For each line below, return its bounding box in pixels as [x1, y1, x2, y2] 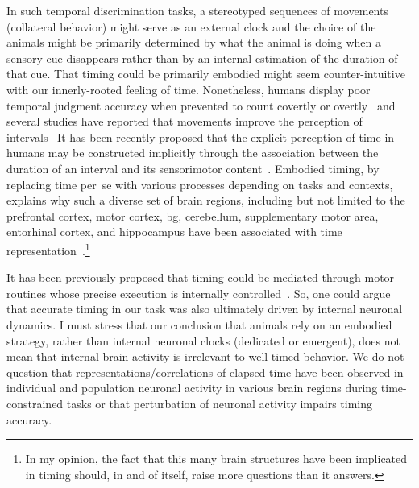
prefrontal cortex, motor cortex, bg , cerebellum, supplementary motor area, [6, 207, 379, 224]
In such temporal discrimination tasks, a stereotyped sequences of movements [6, 2, 388, 19]
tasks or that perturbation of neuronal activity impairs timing [66, 395, 373, 411]
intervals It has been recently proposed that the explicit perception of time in [6, 128, 395, 145]
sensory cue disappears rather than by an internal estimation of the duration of [6, 49, 398, 66]
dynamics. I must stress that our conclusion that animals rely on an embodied [6, 316, 392, 333]
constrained [6, 395, 64, 411]
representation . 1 [6, 239, 90, 258]
